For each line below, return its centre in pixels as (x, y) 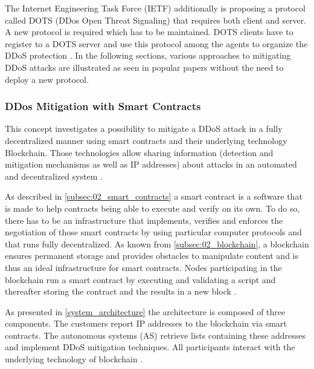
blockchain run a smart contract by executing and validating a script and (140, 279)
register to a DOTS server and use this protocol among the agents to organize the (156, 43)
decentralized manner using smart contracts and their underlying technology (146, 140)
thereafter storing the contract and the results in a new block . (121, 291)
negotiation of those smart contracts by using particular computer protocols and (153, 232)
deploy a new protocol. (47, 79)
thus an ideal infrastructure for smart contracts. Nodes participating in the (143, 267)
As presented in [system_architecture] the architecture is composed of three (145, 311)
